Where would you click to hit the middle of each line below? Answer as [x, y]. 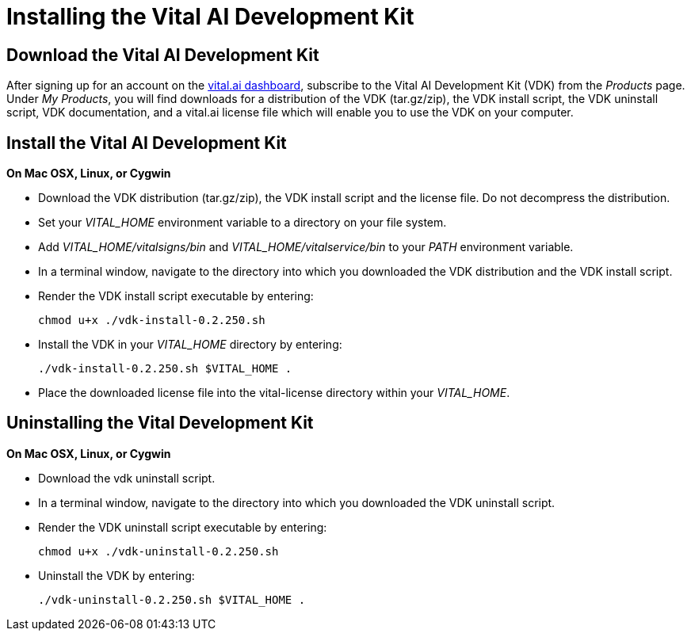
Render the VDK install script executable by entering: [176, 296]
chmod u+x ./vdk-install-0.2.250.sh [152, 320]
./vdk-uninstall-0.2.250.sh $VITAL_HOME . [172, 599]
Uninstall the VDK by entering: [116, 575]
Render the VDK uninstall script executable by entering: [183, 527]
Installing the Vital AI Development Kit [210, 17]
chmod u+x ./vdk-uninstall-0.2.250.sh [158, 551]
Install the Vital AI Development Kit [147, 143]
